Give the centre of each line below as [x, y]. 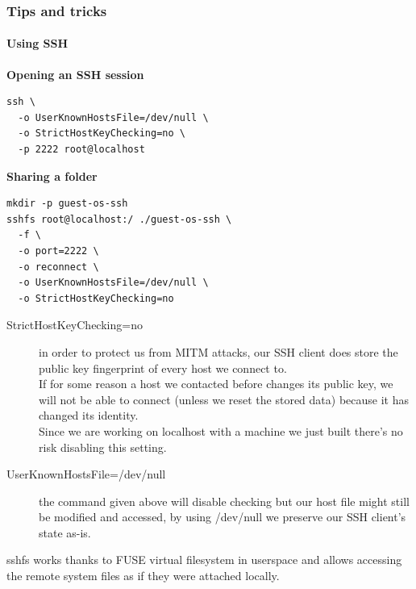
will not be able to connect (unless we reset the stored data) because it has [224, 399]
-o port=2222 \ [58, 251]
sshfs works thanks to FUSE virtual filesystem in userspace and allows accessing [204, 560]
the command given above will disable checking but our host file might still [224, 501]
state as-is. [65, 532]
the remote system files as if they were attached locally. [143, 576]
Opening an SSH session [75, 74]
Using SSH [37, 43]
